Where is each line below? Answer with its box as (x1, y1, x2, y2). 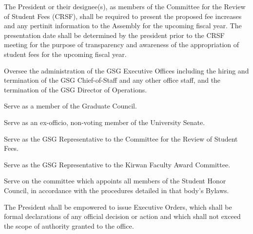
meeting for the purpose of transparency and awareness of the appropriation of (4, 39, 239, 50)
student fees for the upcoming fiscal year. (4, 49, 127, 59)
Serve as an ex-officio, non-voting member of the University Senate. (4, 117, 205, 127)
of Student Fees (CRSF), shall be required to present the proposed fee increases (4, 11, 242, 21)
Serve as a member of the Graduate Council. (4, 101, 137, 111)
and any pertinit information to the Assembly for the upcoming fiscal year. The (4, 20, 242, 31)
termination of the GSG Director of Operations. (4, 84, 147, 94)
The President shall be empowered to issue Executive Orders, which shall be (4, 201, 232, 212)
